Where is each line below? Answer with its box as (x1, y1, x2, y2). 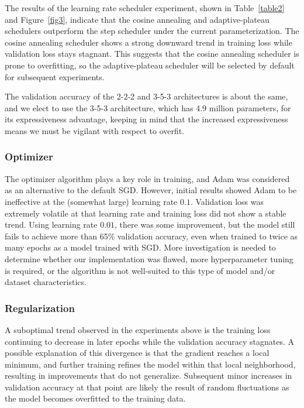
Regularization (5, 300, 75, 315)
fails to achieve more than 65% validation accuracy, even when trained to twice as (5, 229, 298, 242)
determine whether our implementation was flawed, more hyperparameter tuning (5, 252, 293, 265)
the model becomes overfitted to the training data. (5, 392, 186, 404)
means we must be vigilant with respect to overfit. (5, 124, 185, 136)
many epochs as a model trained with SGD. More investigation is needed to (5, 241, 276, 253)
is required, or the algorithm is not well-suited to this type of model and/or (5, 264, 275, 276)
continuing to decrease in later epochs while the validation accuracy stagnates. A (5, 335, 295, 347)
